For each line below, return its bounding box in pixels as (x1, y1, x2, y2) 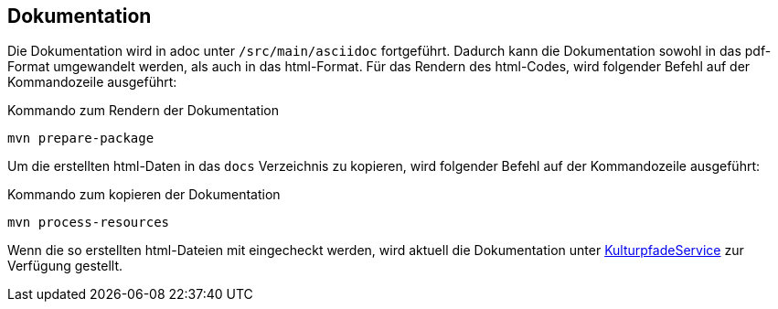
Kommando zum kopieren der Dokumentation (7, 186, 281, 203)
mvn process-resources (7, 215, 170, 230)
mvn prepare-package (7, 131, 155, 146)
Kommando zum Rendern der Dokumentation (7, 102, 279, 119)
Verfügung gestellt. (7, 258, 123, 274)
